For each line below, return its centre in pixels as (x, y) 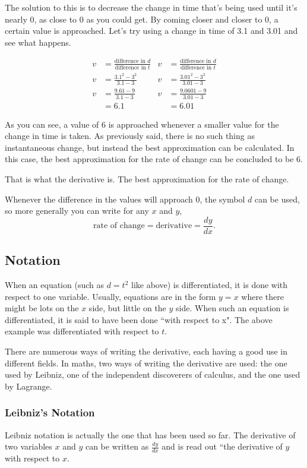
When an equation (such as (54, 284)
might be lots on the (42, 308)
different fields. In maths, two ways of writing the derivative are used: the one (146, 363)
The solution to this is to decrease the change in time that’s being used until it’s (151, 7)
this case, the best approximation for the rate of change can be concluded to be (149, 159)
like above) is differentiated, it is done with (210, 284)
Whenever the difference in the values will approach (99, 199)
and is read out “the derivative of (222, 446)
